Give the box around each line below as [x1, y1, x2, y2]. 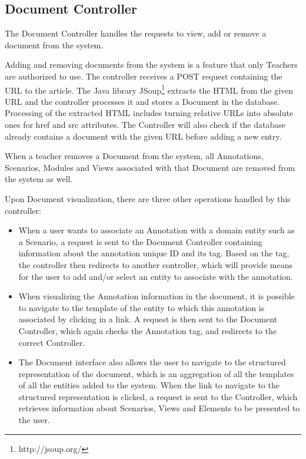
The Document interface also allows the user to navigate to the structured [18, 356, 286, 368]
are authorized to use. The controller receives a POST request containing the [5, 70, 282, 82]
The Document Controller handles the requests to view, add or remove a [5, 27, 267, 39]
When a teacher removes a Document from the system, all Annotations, [5, 150, 264, 162]
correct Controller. [18, 336, 85, 348]
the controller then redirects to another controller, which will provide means [18, 258, 292, 270]
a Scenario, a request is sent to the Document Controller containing [18, 235, 262, 247]
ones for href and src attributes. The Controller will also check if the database [5, 118, 285, 131]
